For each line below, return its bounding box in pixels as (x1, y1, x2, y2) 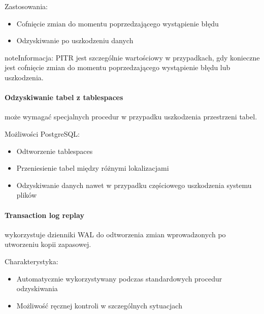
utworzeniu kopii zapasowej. (5, 239, 91, 249)
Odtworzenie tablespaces (16, 145, 93, 156)
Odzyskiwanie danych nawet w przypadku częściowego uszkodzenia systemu (16, 179, 252, 190)
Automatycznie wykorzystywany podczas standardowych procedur (16, 273, 222, 284)
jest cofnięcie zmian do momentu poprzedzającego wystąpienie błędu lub (5, 62, 230, 73)
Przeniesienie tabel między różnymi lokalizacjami (16, 163, 169, 173)
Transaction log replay (5, 209, 84, 220)
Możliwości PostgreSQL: (5, 128, 80, 139)
